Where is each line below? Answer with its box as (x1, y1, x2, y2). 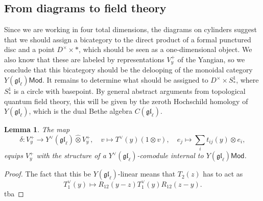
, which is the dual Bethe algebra (29, 106, 132, 116)
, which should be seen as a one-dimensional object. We (79, 44, 252, 55)
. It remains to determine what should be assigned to (42, 74, 208, 85)
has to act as (203, 168, 243, 179)
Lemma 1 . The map (4, 124, 70, 135)
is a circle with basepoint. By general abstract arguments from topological (13, 86, 246, 96)
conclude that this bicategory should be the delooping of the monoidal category (4, 64, 253, 75)
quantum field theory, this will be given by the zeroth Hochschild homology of (4, 95, 248, 106)
